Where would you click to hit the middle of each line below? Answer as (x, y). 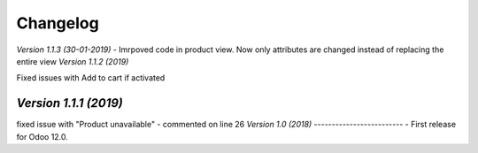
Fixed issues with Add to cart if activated (91, 78)
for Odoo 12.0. (42, 136)
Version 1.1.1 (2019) (69, 103)
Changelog (58, 23)
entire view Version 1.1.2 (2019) (73, 61)
